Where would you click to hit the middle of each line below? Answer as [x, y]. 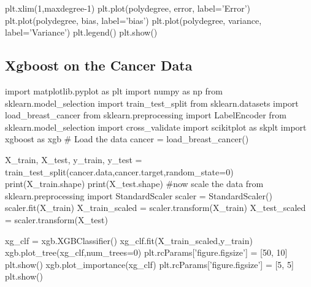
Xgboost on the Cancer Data [99, 65]
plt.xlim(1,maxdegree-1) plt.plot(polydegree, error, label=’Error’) [128, 8]
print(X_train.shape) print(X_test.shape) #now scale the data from [134, 184]
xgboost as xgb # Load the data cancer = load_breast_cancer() [127, 139]
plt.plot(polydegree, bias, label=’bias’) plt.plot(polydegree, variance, [133, 20]
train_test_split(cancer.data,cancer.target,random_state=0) [119, 171]
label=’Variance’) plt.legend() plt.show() [81, 32]
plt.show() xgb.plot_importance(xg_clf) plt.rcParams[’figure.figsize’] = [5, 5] [149, 264]
